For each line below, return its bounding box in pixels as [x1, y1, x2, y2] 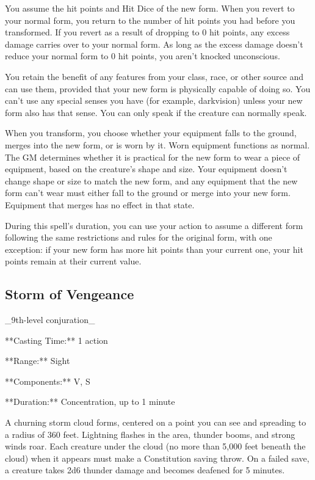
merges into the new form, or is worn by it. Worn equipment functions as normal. [5, 138, 310, 151]
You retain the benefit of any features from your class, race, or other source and [5, 70, 304, 82]
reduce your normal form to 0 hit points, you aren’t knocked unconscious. [5, 49, 280, 62]
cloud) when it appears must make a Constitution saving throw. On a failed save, [5, 451, 310, 464]
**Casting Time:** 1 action [5, 333, 108, 346]
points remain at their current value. [5, 255, 142, 267]
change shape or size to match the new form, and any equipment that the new [5, 174, 298, 187]
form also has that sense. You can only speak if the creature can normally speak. [5, 106, 307, 118]
